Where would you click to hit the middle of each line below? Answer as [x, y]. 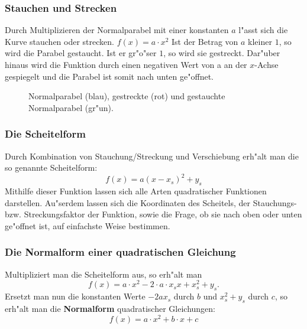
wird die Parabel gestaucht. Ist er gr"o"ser [81, 53]
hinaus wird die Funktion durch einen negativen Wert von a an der [126, 64]
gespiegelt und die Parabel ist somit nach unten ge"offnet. [109, 76]
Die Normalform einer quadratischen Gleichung [120, 252]
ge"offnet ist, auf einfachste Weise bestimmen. [88, 225]
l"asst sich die [263, 30]
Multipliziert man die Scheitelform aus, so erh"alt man [104, 274]
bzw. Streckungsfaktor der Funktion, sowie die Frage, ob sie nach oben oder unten [153, 214]
